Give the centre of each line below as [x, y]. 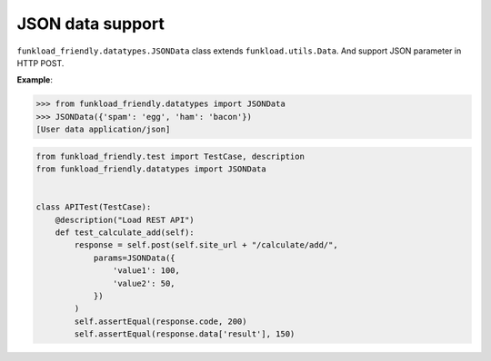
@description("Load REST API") [125, 220]
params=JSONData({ [135, 258]
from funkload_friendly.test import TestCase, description [170, 156]
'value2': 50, [144, 283]
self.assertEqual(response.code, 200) [160, 321]
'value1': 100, [146, 271]
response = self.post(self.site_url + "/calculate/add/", [206, 245]
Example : [35, 80]
